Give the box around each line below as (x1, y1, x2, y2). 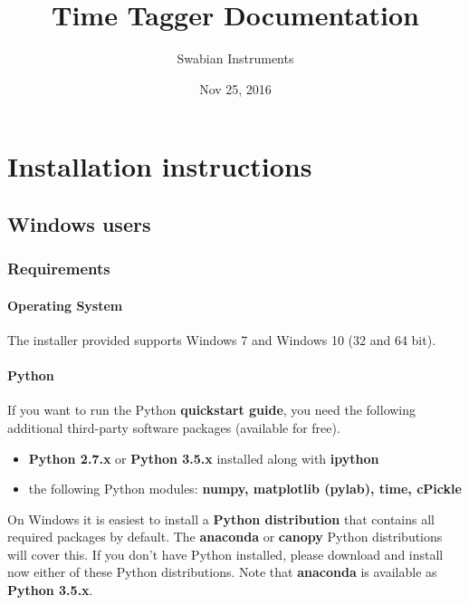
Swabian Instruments (177, 49, 294, 68)
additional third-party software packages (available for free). (7, 418, 340, 437)
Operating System (7, 295, 123, 314)
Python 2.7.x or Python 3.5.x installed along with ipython (28, 448, 379, 467)
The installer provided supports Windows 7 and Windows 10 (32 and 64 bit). (7, 330, 436, 349)
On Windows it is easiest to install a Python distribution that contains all (7, 509, 435, 528)
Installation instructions (7, 148, 312, 185)
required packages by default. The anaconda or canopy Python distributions (7, 527, 443, 546)
